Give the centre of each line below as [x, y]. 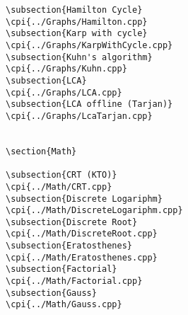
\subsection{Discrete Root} [72, 222]
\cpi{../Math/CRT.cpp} [59, 187]
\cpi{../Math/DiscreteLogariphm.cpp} [94, 211]
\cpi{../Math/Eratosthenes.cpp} [82, 257]
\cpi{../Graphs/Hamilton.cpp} [77, 22]
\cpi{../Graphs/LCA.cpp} [64, 92]
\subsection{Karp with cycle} [77, 34]
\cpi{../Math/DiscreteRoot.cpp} [82, 234]
